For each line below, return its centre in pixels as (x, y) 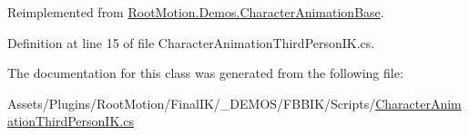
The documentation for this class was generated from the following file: (205, 73)
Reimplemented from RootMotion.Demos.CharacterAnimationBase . (196, 12)
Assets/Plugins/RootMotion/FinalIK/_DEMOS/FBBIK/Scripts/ (192, 103)
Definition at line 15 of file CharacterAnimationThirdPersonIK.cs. (191, 42)
